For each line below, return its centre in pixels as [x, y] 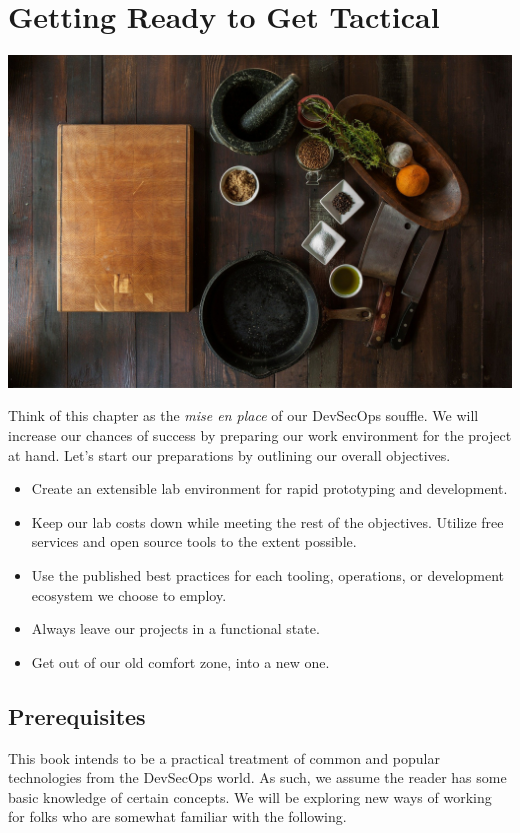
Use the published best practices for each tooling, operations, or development [268, 575]
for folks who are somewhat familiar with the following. [177, 816]
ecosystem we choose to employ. [129, 594]
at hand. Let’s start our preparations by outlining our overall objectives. [229, 454]
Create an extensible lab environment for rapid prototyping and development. [269, 488]
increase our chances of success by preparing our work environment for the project [260, 435]
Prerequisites [77, 715]
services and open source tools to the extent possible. [194, 541]
